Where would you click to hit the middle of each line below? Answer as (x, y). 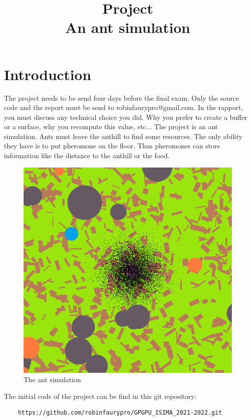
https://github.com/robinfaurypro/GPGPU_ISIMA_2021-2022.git (120, 413)
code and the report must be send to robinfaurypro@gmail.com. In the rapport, (124, 107)
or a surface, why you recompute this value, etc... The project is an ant (111, 126)
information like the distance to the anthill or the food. (87, 155)
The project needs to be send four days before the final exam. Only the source (122, 98)
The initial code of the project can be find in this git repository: (100, 396)
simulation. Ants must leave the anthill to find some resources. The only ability (123, 136)
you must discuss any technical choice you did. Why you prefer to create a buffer (126, 117)
